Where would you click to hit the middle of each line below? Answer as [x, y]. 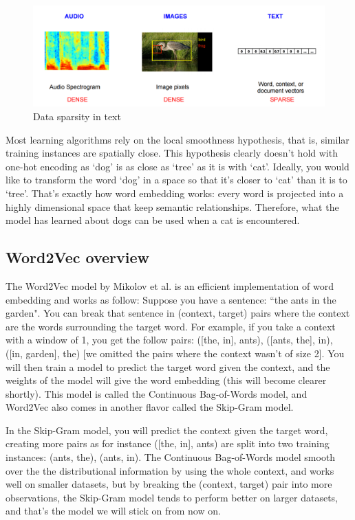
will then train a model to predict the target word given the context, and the [168, 366]
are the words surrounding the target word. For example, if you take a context [171, 326]
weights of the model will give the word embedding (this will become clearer [166, 380]
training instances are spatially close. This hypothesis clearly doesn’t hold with [172, 153]
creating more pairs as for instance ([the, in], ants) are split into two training [168, 443]
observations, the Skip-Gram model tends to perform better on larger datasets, [172, 497]
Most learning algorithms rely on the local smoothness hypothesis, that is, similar [177, 139]
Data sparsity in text [77, 116]
